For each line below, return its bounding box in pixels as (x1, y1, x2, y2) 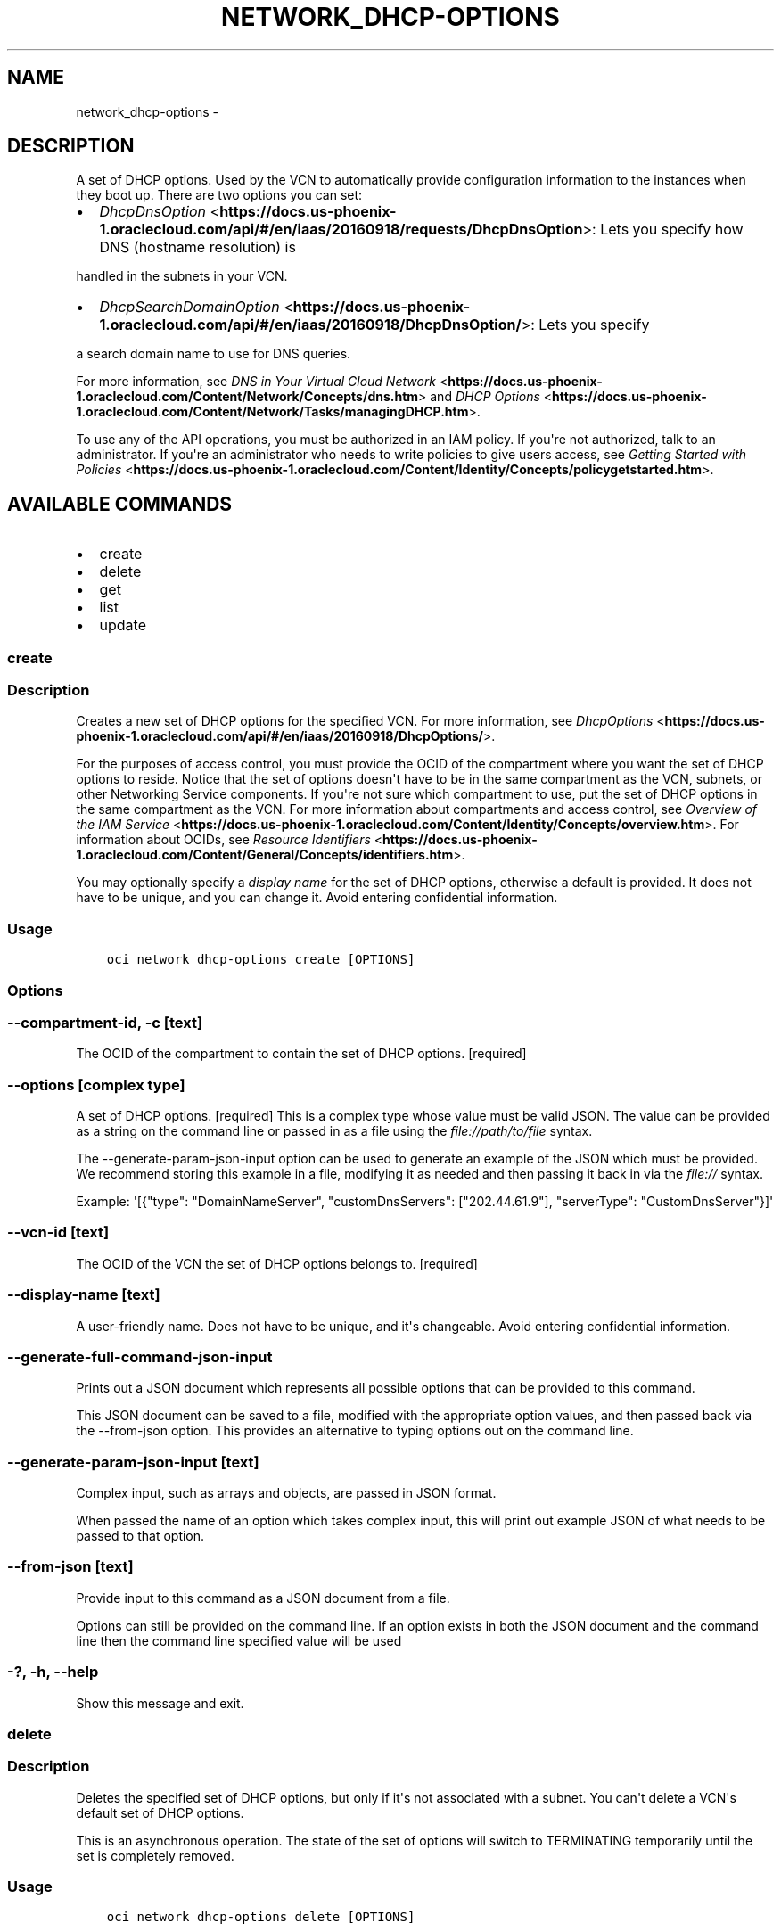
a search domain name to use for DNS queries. (76, 346, 351, 362)
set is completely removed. (76, 1847, 234, 1863)
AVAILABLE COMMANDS (7, 492, 233, 515)
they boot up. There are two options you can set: (76, 187, 363, 203)
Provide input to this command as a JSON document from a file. (76, 1590, 450, 1606)
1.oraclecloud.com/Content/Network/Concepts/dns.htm (76, 389, 419, 405)
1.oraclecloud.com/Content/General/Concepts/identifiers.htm (76, 847, 454, 863)
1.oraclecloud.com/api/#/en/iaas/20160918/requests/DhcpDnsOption (99, 220, 583, 239)
